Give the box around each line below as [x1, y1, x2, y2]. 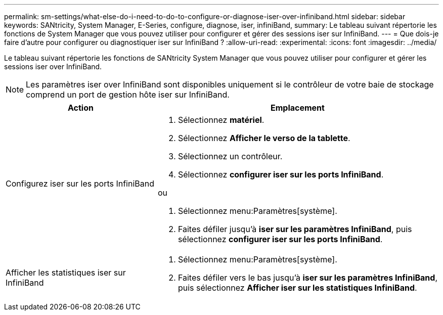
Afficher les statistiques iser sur [6, 267, 126, 278]
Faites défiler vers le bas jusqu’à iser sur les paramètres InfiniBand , [178, 273, 437, 283]
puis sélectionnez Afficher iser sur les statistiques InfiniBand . [178, 283, 417, 293]
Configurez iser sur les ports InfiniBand [6, 178, 155, 189]
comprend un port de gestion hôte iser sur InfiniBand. [26, 89, 230, 100]
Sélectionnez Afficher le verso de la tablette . [178, 133, 350, 143]
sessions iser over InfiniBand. [4, 62, 102, 71]
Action [67, 103, 94, 113]
